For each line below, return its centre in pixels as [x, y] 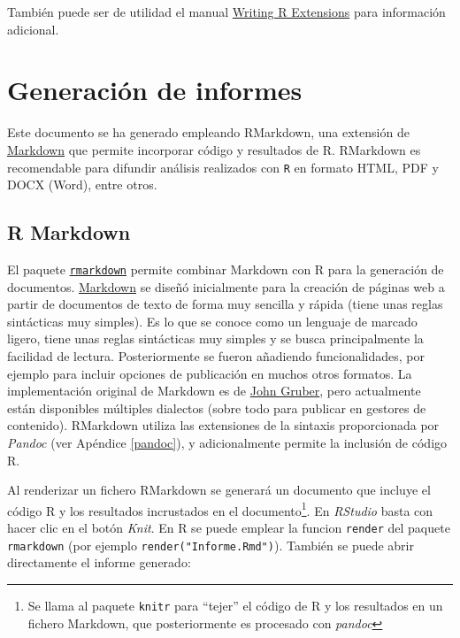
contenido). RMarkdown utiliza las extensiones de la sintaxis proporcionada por [223, 425]
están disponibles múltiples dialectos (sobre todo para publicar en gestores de [217, 407]
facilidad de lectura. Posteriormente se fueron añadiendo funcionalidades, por [216, 355]
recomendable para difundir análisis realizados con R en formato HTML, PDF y [223, 167]
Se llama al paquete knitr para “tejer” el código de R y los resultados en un [235, 605]
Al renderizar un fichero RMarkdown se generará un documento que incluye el [219, 490]
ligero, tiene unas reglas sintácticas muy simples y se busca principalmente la [215, 338]
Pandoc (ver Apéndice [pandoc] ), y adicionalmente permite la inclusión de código [227, 442]
